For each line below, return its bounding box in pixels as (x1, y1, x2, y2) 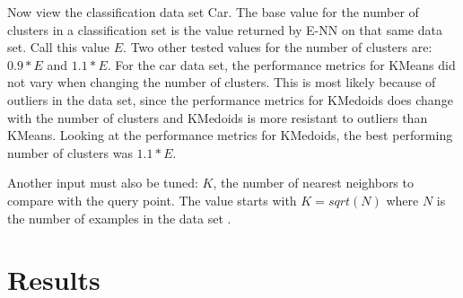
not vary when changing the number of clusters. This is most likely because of (7, 73, 436, 92)
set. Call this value (7, 38, 110, 57)
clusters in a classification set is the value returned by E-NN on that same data (7, 20, 442, 39)
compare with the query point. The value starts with (7, 190, 297, 209)
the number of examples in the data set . (7, 208, 231, 227)
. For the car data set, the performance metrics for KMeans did (107, 55, 456, 74)
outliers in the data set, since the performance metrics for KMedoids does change (7, 90, 453, 109)
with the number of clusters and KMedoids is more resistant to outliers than (7, 108, 428, 127)
